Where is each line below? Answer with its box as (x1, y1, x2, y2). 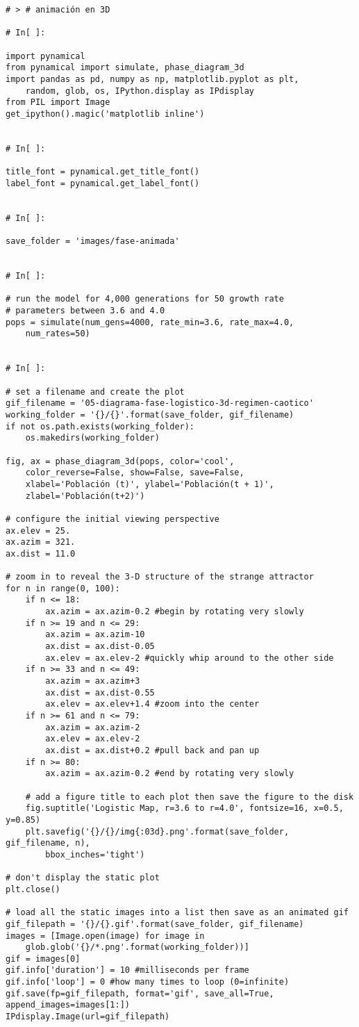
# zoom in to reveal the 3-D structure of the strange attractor (6, 572, 314, 582)
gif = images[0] (6, 953, 81, 964)
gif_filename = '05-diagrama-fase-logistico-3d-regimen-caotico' (6, 398, 314, 409)
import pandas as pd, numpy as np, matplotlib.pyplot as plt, (6, 74, 299, 84)
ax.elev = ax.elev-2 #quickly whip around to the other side (45, 652, 334, 663)
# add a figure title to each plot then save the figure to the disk (25, 791, 354, 802)
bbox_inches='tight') (45, 849, 145, 860)
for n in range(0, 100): (6, 583, 120, 593)
